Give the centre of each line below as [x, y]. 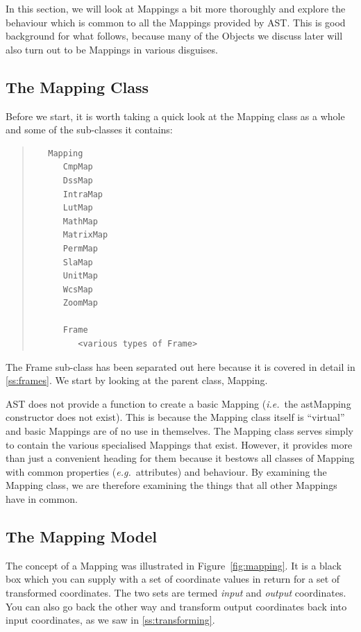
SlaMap [78, 262]
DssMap [78, 180]
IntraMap [83, 194]
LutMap [78, 208]
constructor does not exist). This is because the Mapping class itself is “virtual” [175, 417]
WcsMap [78, 289]
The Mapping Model [81, 536]
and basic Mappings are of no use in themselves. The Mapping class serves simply [179, 431]
